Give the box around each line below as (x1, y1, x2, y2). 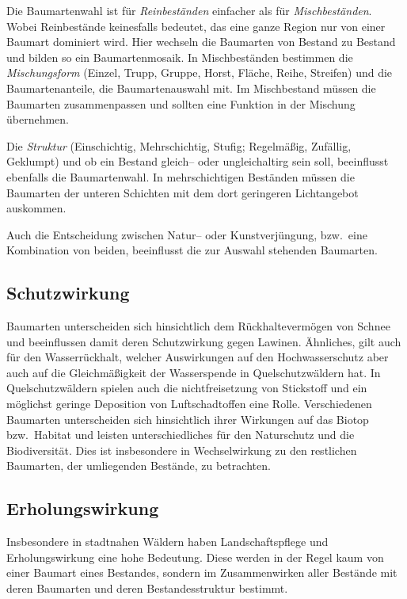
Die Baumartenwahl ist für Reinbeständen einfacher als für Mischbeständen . (6, 2, 372, 18)
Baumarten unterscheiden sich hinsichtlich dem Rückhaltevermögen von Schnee (6, 318, 390, 334)
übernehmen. (6, 111, 70, 128)
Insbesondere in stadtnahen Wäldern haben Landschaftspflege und (6, 533, 329, 550)
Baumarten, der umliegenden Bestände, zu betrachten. (6, 457, 271, 474)
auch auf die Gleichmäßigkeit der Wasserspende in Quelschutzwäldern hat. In (6, 364, 381, 380)
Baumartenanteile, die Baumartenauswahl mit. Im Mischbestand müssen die (6, 79, 376, 96)
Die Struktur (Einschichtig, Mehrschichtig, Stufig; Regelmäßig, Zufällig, (6, 137, 352, 154)
